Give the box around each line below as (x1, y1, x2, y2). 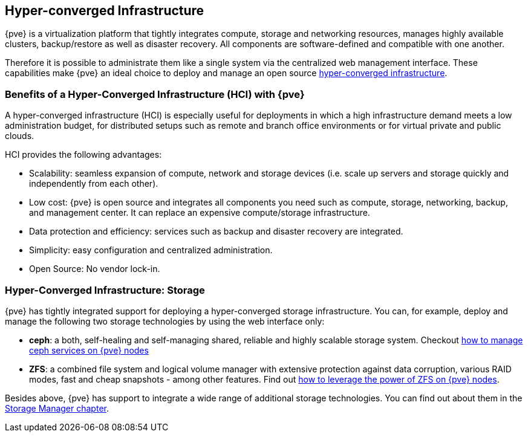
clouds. (5, 131, 34, 141)
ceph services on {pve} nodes (29, 345, 149, 355)
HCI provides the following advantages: (5, 149, 162, 160)
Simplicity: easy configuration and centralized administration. (29, 245, 273, 256)
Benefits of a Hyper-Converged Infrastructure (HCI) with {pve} (5, 88, 305, 100)
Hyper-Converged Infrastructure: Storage (5, 283, 205, 296)
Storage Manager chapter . (5, 403, 109, 413)
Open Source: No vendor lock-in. (29, 264, 160, 274)
